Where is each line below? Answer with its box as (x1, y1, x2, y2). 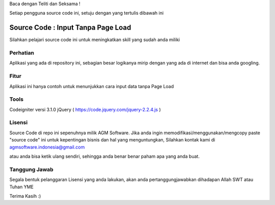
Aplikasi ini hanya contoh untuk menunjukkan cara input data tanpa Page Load (9, 83, 174, 89)
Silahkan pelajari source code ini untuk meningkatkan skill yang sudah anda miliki (9, 37, 180, 43)
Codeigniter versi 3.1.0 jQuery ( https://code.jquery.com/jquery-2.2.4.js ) (9, 106, 161, 112)
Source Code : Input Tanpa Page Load (9, 23, 131, 32)
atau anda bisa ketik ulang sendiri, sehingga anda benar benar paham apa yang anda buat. (9, 153, 200, 160)
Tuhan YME (9, 184, 34, 190)
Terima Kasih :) (9, 193, 41, 199)
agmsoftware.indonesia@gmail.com (9, 144, 85, 150)
